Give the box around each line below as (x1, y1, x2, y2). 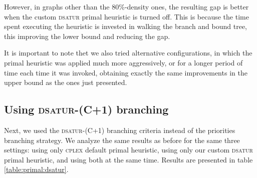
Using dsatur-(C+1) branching (4, 101, 169, 117)
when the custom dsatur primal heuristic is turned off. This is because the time (4, 11, 249, 21)
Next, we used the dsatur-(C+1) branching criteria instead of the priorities (4, 124, 235, 135)
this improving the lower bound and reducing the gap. (4, 30, 170, 41)
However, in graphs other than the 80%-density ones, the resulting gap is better (4, 1, 249, 11)
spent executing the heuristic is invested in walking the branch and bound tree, (4, 21, 247, 31)
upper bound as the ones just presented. (4, 77, 127, 87)
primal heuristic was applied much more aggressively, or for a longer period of (4, 57, 243, 67)
